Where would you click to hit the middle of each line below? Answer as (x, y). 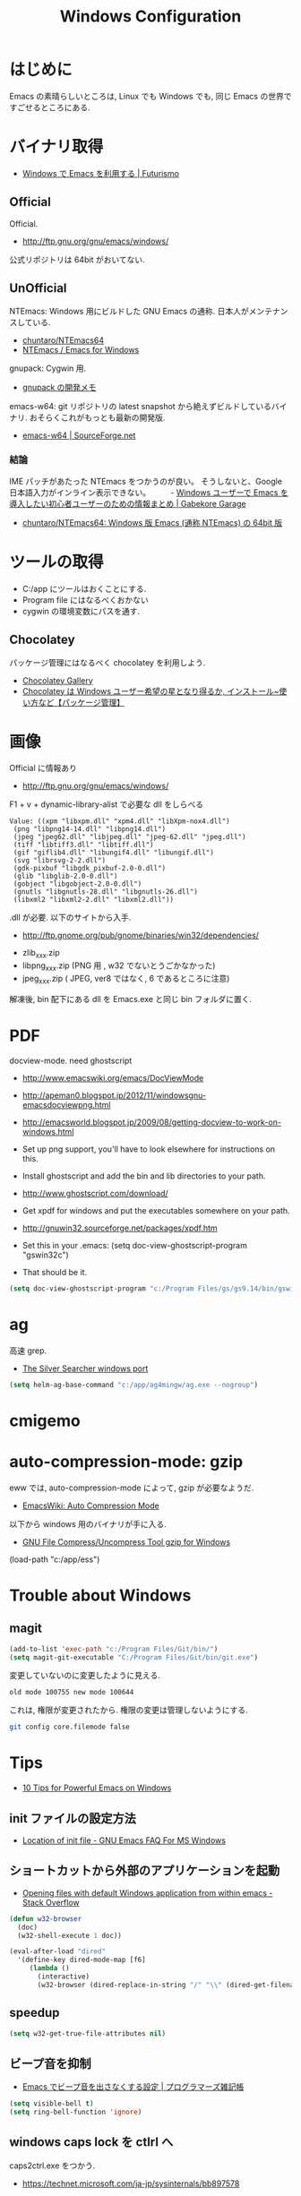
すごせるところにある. (50, 107)
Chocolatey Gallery (58, 680)
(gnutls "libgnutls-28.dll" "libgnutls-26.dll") (106, 892)
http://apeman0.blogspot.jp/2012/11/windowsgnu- (114, 1095)
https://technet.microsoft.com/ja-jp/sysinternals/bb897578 (131, 2183)
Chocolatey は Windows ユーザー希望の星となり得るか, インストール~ (150, 691)
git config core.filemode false (69, 1727)
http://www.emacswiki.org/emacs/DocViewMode (113, 1077)
